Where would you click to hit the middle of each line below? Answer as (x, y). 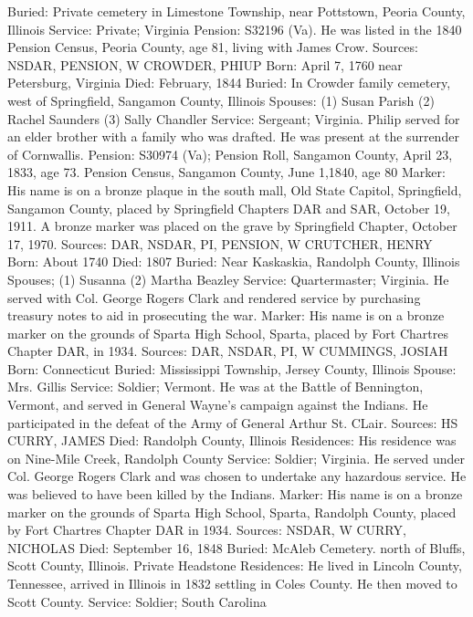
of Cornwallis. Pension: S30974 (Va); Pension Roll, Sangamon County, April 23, (230, 154)
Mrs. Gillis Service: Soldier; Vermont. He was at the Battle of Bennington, (215, 387)
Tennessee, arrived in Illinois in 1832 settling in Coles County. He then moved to (232, 583)
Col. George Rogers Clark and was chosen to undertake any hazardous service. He (237, 476)
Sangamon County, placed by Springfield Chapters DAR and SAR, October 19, (229, 208)
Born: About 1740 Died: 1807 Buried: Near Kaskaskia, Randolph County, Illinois (234, 261)
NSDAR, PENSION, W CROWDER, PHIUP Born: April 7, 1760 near (205, 64)
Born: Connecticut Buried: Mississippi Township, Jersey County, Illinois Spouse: (232, 368)
